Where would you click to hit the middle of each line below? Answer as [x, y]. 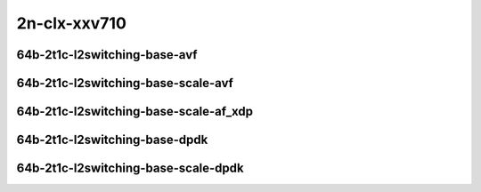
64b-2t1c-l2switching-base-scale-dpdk [130, 168]
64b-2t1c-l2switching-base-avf [107, 55]
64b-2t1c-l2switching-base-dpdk [112, 140]
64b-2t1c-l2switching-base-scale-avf [125, 83]
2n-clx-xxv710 [71, 23]
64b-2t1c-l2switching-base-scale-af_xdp [135, 112]
